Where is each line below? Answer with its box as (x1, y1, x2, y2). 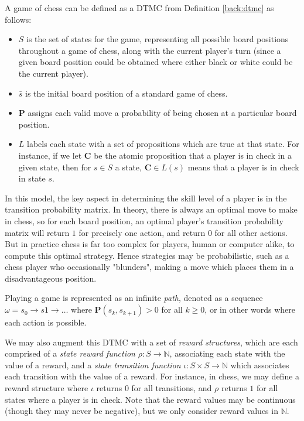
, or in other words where (204, 303, 295, 316)
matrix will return (5, 226, 70, 238)
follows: (5, 13, 32, 25)
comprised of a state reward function (5, 347, 135, 360)
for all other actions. (214, 226, 288, 238)
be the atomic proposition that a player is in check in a (94, 149, 292, 161)
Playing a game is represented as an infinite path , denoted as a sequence (5, 292, 263, 304)
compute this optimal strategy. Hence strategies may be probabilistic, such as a (5, 249, 289, 261)
